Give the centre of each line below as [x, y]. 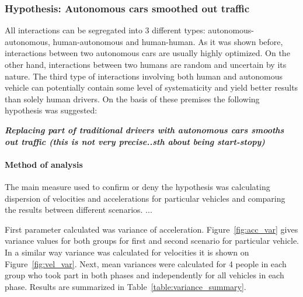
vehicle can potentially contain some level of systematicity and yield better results [151, 87]
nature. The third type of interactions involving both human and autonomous [144, 76]
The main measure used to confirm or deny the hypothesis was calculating [137, 186]
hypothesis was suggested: [51, 110]
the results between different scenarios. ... [79, 210]
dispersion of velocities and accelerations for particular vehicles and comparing [145, 198]
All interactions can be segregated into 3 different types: [105, 30]
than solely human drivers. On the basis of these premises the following [132, 99]
